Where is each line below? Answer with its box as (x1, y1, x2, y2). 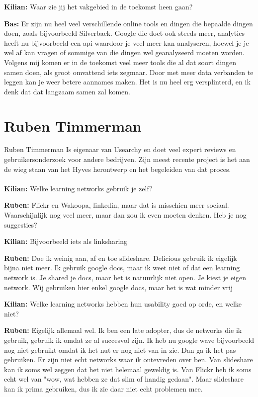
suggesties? (4, 219, 37, 230)
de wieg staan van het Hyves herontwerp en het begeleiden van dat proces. (4, 163, 231, 174)
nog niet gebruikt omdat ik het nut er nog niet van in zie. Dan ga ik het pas (4, 344, 236, 355)
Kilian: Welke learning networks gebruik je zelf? (4, 183, 153, 193)
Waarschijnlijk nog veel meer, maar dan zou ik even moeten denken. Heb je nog (4, 210, 247, 220)
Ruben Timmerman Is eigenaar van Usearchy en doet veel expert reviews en (4, 144, 236, 155)
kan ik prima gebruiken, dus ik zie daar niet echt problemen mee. (4, 383, 203, 394)
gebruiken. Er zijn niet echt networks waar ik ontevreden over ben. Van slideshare (4, 354, 253, 365)
